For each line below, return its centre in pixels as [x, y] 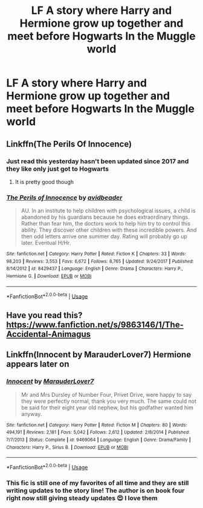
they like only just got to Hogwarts [58, 169]
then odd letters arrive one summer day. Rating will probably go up [104, 236]
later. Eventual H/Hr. [46, 243]
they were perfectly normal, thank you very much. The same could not [108, 401]
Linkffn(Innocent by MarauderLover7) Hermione [99, 355]
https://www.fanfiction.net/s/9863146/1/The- [95, 324]
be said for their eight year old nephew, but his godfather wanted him [107, 407]
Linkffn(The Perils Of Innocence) [69, 144]
